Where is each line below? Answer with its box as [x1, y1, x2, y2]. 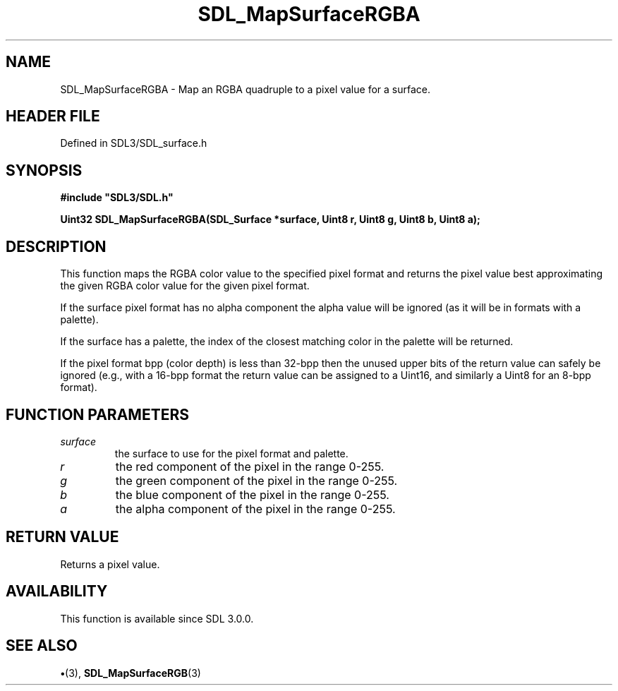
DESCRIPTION [6, 237, 107, 256]
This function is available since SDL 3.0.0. [60, 612, 254, 625]
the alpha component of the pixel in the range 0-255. [115, 501, 396, 516]
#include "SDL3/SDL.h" [60, 191, 174, 204]
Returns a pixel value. [60, 558, 160, 570]
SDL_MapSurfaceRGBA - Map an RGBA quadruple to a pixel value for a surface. [60, 83, 430, 95]
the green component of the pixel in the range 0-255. [115, 473, 398, 488]
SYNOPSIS [6, 161, 83, 179]
